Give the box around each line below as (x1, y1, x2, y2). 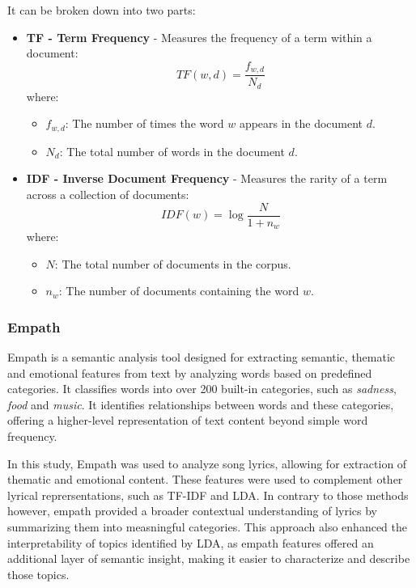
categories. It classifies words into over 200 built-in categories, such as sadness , (7, 380, 397, 397)
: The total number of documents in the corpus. (54, 255, 291, 272)
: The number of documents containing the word (58, 282, 299, 299)
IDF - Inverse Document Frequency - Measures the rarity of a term (26, 170, 388, 187)
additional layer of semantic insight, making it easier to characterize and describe (7, 550, 410, 567)
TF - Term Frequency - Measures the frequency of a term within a (26, 28, 372, 45)
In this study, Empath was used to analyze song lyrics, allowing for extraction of (7, 455, 407, 472)
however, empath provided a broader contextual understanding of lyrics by (7, 502, 377, 519)
